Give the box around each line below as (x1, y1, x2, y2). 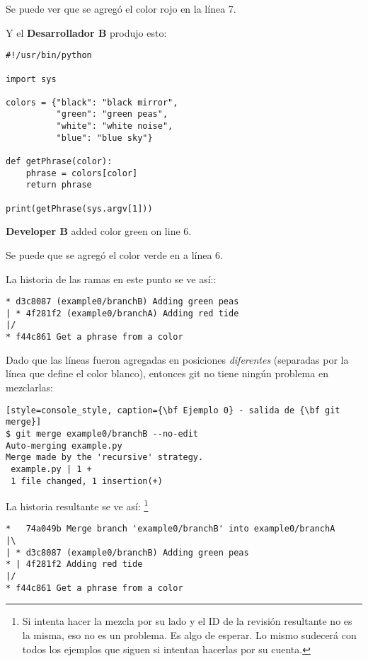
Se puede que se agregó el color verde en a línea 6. (6, 247, 223, 262)
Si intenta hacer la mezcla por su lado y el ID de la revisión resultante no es (22, 614, 352, 628)
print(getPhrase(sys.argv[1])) (6, 203, 153, 214)
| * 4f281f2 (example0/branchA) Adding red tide (6, 308, 239, 318)
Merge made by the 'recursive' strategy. (6, 452, 204, 463)
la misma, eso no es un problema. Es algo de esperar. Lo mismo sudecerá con (22, 627, 357, 642)
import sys (6, 74, 57, 84)
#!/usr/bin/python (6, 50, 92, 61)
